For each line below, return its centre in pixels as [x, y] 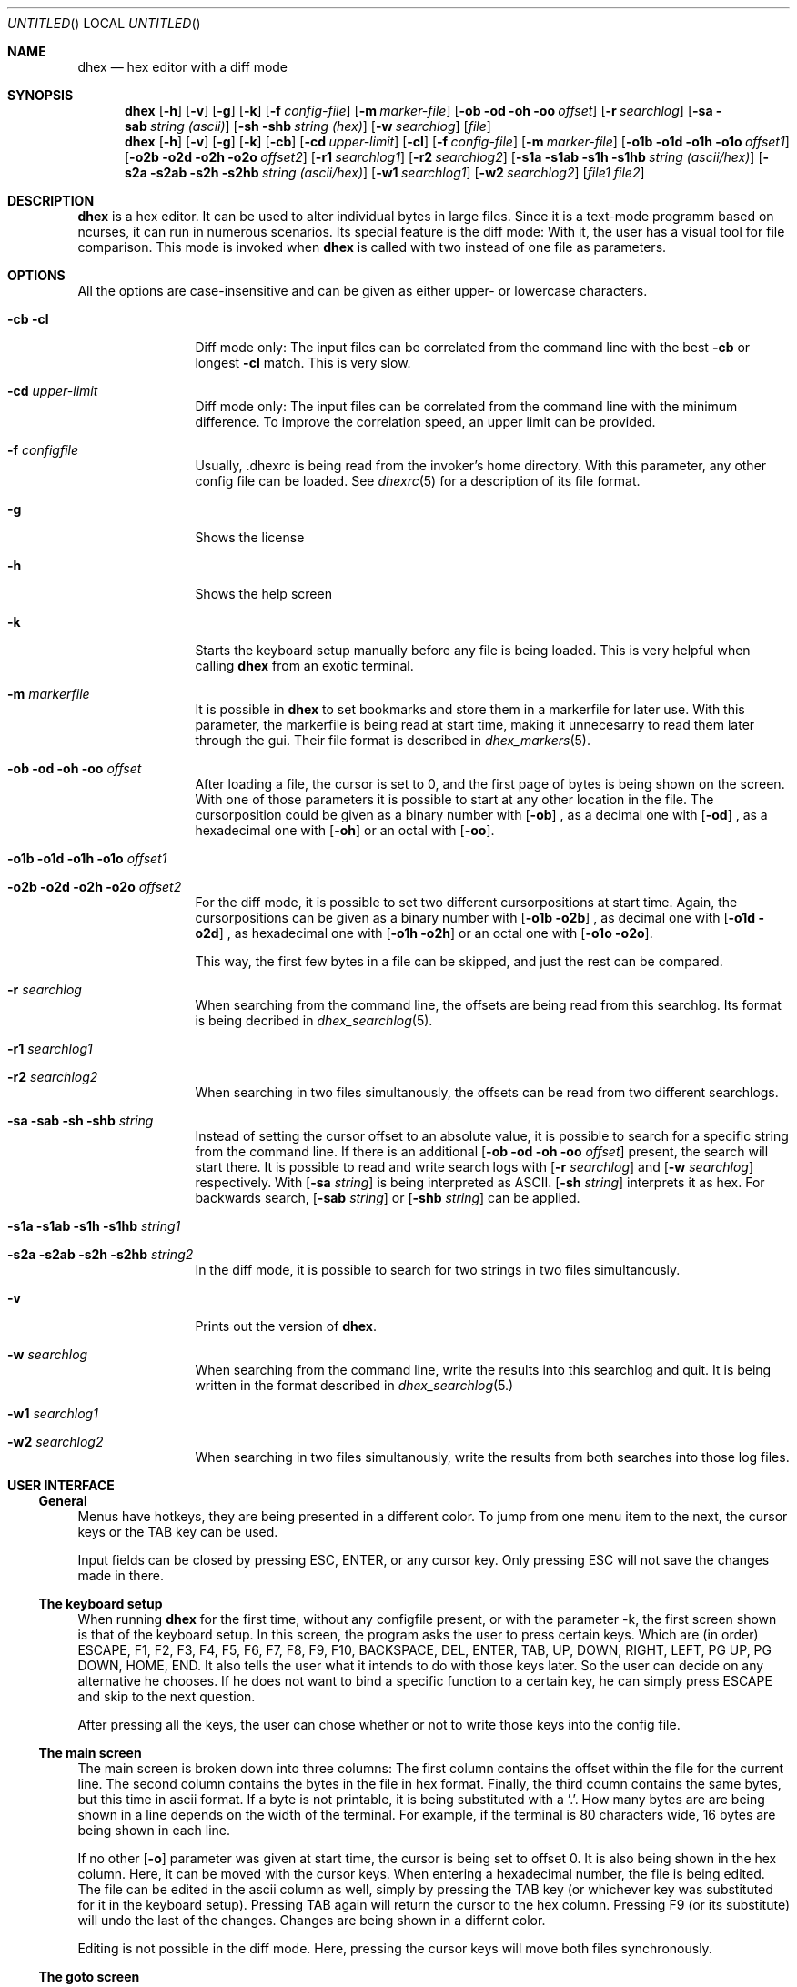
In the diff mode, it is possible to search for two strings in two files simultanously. [438, 1270]
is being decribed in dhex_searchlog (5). [314, 1020]
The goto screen [89, 1977]
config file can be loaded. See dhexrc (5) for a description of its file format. [418, 481]
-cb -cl [28, 319]
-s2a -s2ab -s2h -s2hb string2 [101, 1254]
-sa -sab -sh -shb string [81, 1120]
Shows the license [250, 537]
